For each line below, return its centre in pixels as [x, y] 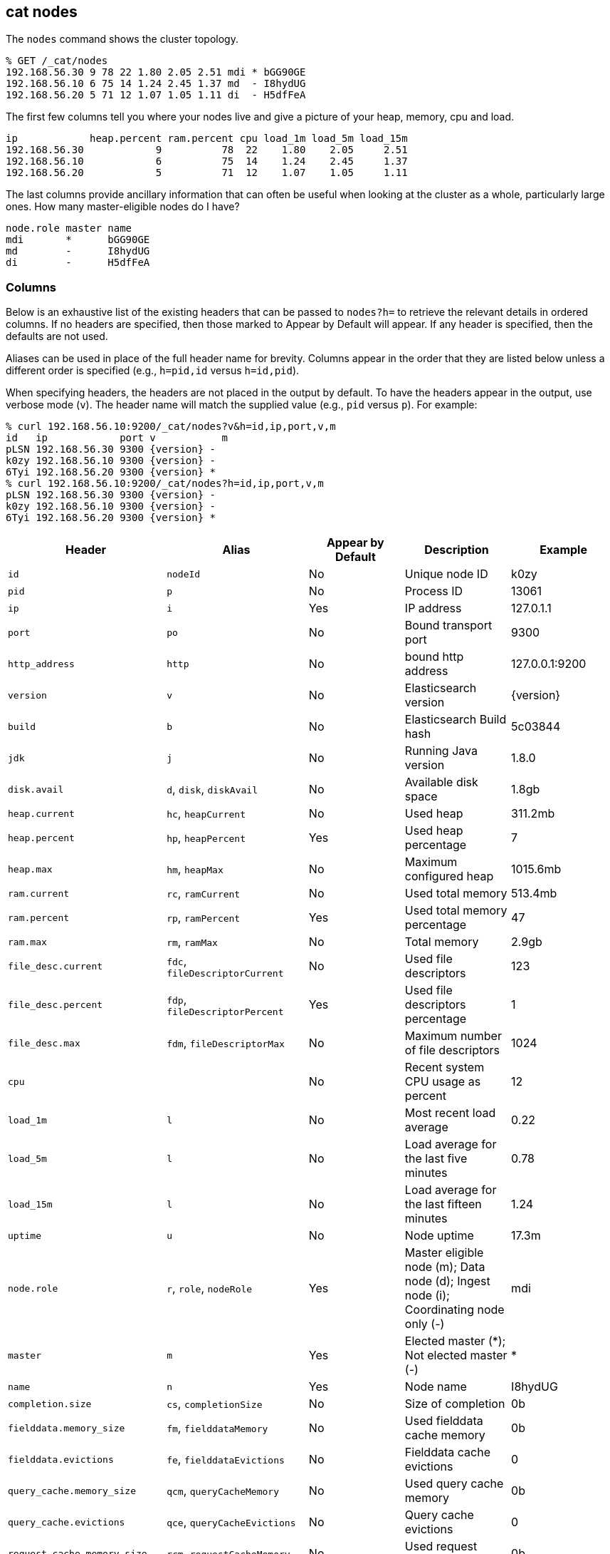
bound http [434, 657]
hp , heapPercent [206, 838]
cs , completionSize [215, 1404]
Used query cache [454, 1484]
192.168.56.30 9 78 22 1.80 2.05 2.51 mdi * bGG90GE [156, 72]
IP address [433, 608]
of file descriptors [452, 1050]
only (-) [425, 1324]
